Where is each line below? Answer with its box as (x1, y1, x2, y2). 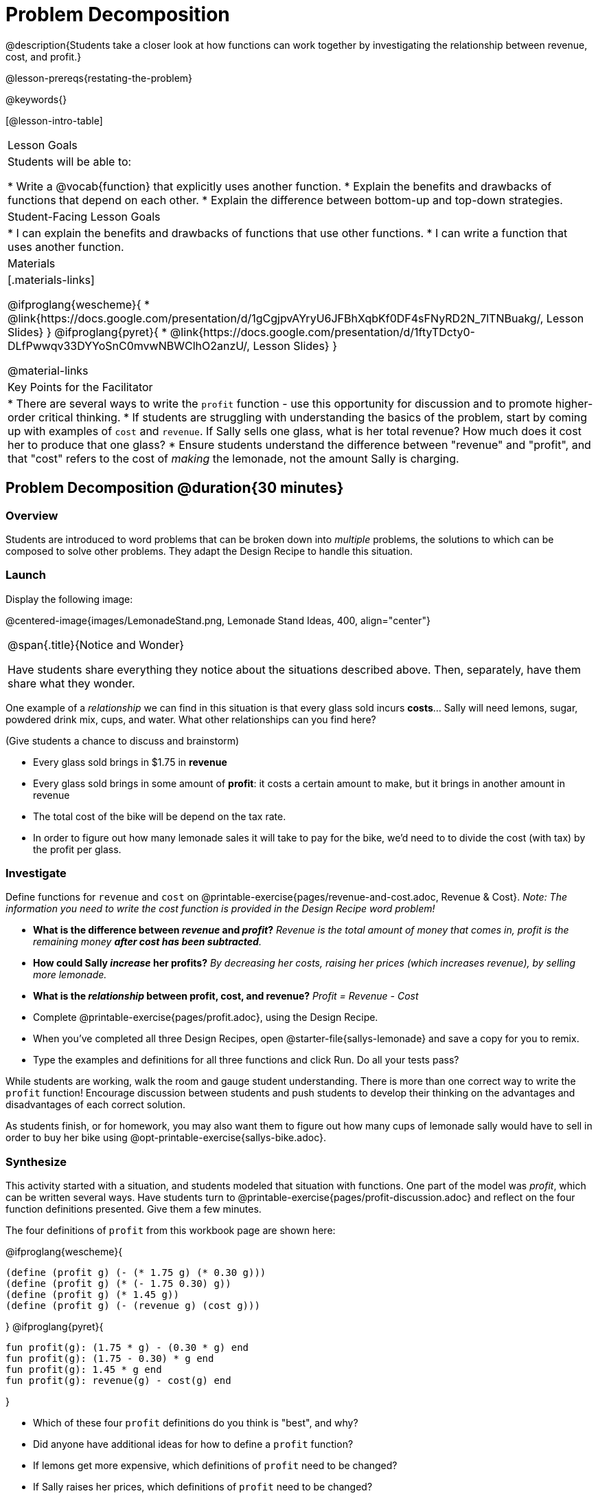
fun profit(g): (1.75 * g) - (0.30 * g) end (5, 1342, 249, 1354)
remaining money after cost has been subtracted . (33, 936, 262, 948)
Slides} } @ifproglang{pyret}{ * (8, 324, 168, 339)
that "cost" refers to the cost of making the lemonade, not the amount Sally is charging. (8, 451, 459, 465)
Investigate (5, 866, 67, 881)
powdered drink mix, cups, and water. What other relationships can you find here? (5, 713, 376, 725)
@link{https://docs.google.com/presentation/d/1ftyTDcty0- (170, 324, 475, 339)
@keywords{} (5, 93, 67, 105)
